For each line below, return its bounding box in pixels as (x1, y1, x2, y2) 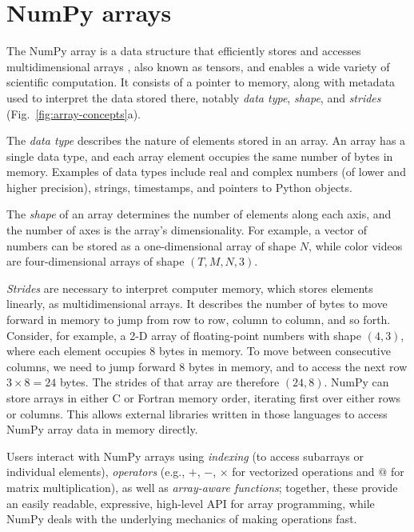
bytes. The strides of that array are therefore (59, 374, 280, 390)
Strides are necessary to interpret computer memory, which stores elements (6, 279, 373, 296)
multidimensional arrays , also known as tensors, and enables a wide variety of (6, 58, 390, 74)
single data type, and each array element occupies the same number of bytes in (6, 147, 393, 164)
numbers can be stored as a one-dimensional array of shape (6, 237, 297, 254)
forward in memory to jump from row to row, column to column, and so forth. (6, 311, 391, 328)
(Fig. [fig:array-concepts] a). (6, 105, 141, 122)
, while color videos (309, 237, 403, 254)
